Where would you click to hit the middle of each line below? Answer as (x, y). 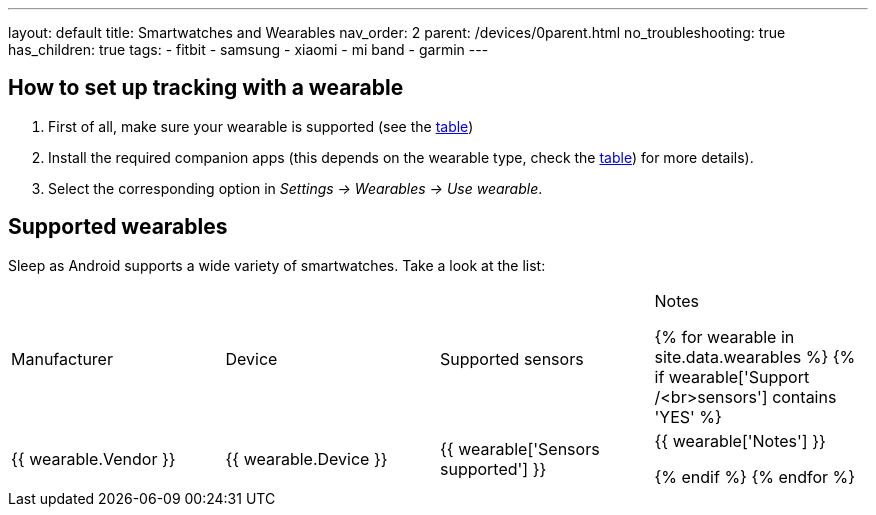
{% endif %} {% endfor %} (755, 476)
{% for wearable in (724, 336)
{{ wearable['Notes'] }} (740, 440)
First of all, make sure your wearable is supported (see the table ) (261, 126)
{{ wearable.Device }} (306, 458)
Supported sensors (512, 358)
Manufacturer (62, 358)
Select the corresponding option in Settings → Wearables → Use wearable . (295, 188)
